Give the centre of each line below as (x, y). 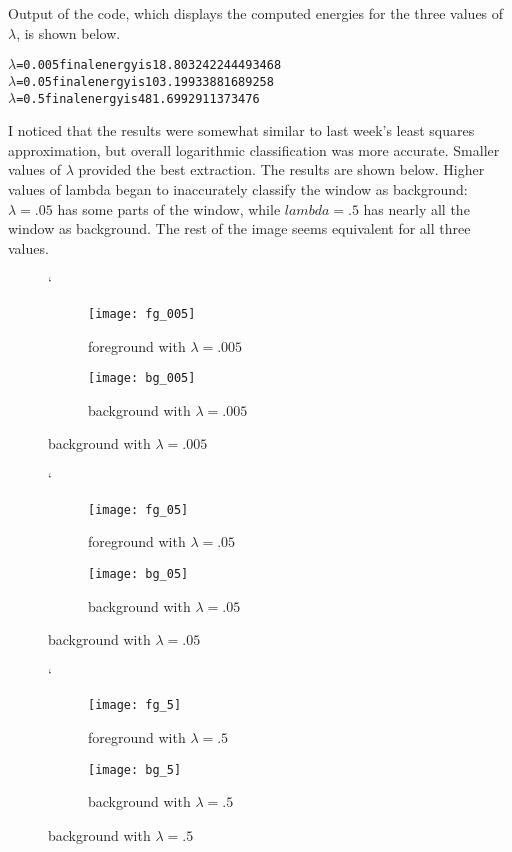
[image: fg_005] (142, 313)
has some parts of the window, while (169, 208)
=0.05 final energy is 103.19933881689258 (145, 81)
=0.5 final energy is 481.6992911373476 (138, 98)
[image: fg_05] (138, 509)
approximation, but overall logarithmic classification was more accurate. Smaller (254, 149)
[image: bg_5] (135, 769)
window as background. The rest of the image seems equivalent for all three (239, 228)
